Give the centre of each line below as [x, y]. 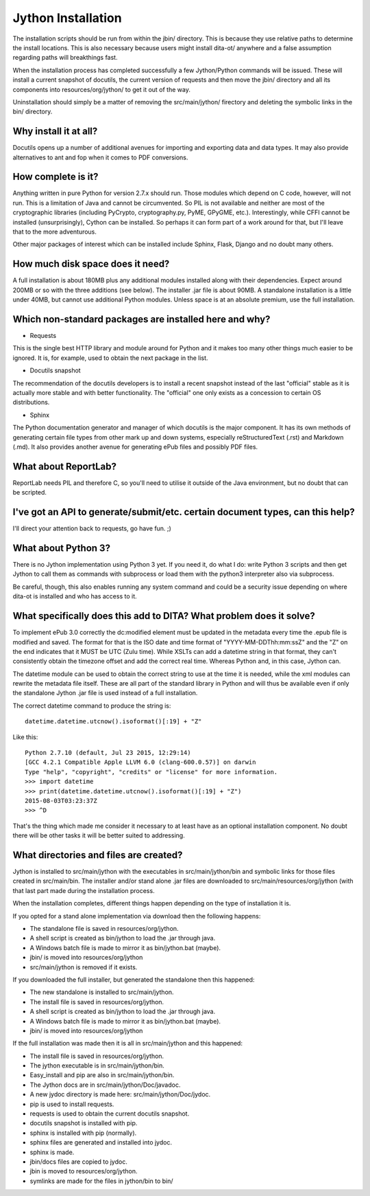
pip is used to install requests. [72, 1104]
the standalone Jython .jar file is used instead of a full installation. [105, 693]
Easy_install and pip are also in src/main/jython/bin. [102, 1075]
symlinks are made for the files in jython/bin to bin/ [102, 1181]
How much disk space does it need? [91, 264]
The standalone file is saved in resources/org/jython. [104, 929]
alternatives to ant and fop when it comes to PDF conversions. [100, 157]
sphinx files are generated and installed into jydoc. [101, 1142]
